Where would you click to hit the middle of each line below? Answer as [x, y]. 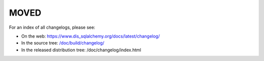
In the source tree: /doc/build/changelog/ [63, 43]
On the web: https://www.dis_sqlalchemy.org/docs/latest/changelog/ [90, 36]
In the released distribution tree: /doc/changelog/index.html [81, 50]
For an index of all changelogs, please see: [52, 27]
